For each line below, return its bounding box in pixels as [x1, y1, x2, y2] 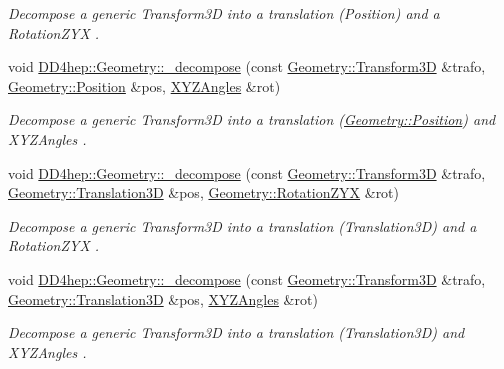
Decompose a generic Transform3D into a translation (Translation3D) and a [8, 215, 477, 236]
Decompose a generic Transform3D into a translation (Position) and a [8, 3, 440, 23]
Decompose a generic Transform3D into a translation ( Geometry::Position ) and [8, 109, 496, 130]
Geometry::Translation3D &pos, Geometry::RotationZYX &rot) [8, 182, 400, 203]
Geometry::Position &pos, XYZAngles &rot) [8, 75, 281, 96]
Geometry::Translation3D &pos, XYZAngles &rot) [8, 288, 318, 309]
